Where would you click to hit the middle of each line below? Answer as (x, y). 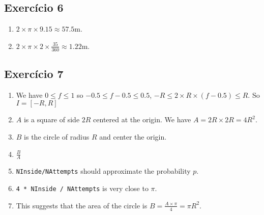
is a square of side (52, 119)
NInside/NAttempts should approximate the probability (103, 171)
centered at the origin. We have (142, 119)
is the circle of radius (57, 137)
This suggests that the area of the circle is (82, 205)
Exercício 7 (34, 74)
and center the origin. (133, 137)
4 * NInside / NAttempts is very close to (82, 188)
